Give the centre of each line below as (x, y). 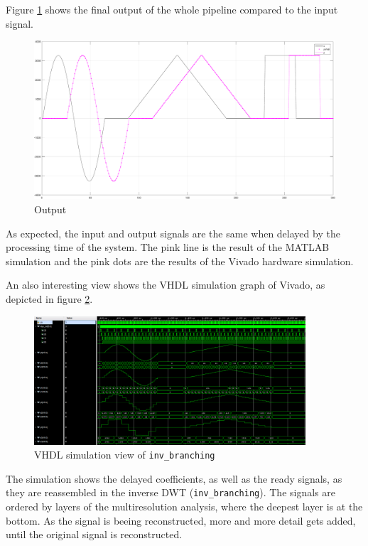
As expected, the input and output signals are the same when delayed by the (173, 233)
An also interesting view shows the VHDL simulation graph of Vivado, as (166, 285)
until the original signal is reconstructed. (94, 534)
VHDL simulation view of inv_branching (125, 455)
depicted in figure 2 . (49, 298)
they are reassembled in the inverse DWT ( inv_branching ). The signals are (171, 492)
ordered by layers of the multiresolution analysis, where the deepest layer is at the (184, 507)
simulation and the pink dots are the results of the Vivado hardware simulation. (180, 261)
